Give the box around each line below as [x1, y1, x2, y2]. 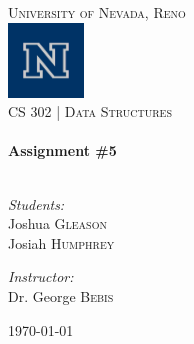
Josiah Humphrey [8, 232, 115, 253]
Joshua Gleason [8, 213, 107, 234]
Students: [8, 193, 65, 214]
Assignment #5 [8, 140, 117, 161]
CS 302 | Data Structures [8, 101, 172, 122]
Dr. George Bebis [8, 286, 114, 307]
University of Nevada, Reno [8, 2, 186, 22]
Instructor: [8, 266, 74, 287]
